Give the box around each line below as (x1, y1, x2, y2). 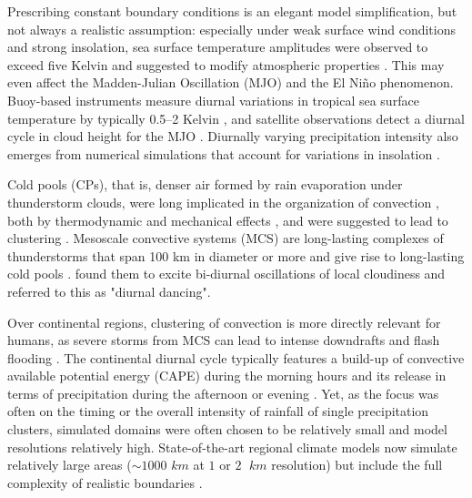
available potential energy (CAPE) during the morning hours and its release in (7, 366, 447, 385)
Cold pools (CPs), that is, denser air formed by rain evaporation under (7, 175, 403, 194)
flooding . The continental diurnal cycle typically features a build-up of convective (7, 348, 465, 367)
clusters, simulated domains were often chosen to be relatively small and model (7, 420, 447, 439)
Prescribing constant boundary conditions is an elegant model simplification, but (7, 2, 457, 20)
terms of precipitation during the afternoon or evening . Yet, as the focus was (7, 383, 439, 402)
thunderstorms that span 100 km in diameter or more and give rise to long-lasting (7, 246, 465, 265)
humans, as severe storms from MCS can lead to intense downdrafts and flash (7, 330, 440, 350)
